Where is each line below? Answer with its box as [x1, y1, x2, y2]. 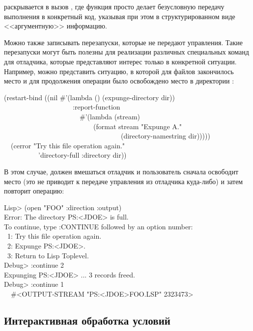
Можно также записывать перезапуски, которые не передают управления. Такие [4, 37, 243, 47]
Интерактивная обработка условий [4, 313, 170, 328]
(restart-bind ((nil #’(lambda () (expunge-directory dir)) [4, 92, 175, 102]
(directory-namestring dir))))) [120, 131, 210, 141]
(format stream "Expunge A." [93, 121, 182, 131]
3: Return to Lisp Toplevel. [7, 250, 89, 260]
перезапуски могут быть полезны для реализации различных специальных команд [4, 47, 249, 57]
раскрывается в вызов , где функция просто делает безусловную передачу [4, 1, 225, 11]
